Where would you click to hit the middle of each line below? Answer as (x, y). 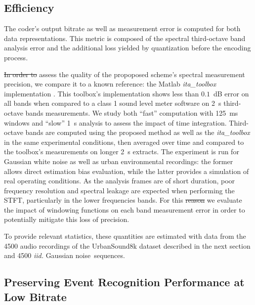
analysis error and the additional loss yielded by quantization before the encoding (127, 48)
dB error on (231, 93)
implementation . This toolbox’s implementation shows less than (102, 93)
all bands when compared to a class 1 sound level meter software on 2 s (113, 103)
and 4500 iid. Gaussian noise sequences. (64, 255)
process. (16, 57)
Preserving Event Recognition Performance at (124, 282)
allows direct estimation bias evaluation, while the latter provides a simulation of (127, 171)
